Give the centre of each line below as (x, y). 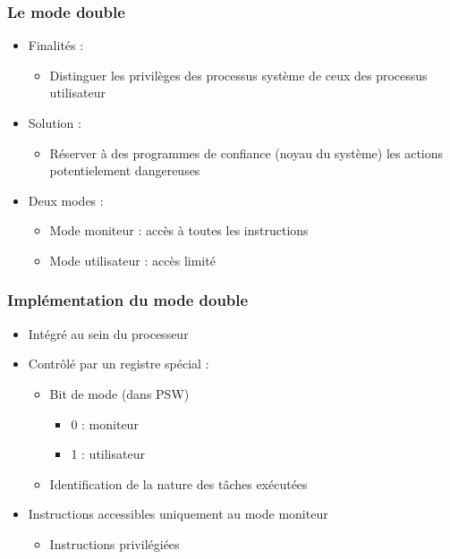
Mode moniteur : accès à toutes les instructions (179, 230)
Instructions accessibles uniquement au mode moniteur (178, 514)
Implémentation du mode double (128, 300)
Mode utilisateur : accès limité (132, 260)
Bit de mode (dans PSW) (119, 393)
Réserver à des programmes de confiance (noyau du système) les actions (246, 152)
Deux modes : (66, 200)
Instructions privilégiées (115, 543)
